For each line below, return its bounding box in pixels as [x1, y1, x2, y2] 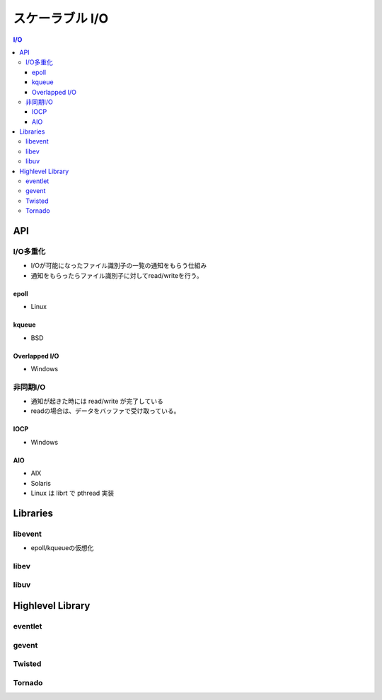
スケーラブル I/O [13, 11, 109, 26]
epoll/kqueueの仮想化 [30, 544, 94, 552]
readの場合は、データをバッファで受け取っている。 [30, 407, 180, 415]
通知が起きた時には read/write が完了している [30, 397, 164, 406]
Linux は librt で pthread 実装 [30, 489, 115, 497]
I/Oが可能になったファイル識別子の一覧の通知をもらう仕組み [30, 262, 207, 270]
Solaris [30, 479, 51, 487]
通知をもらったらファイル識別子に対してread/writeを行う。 [30, 271, 203, 279]
